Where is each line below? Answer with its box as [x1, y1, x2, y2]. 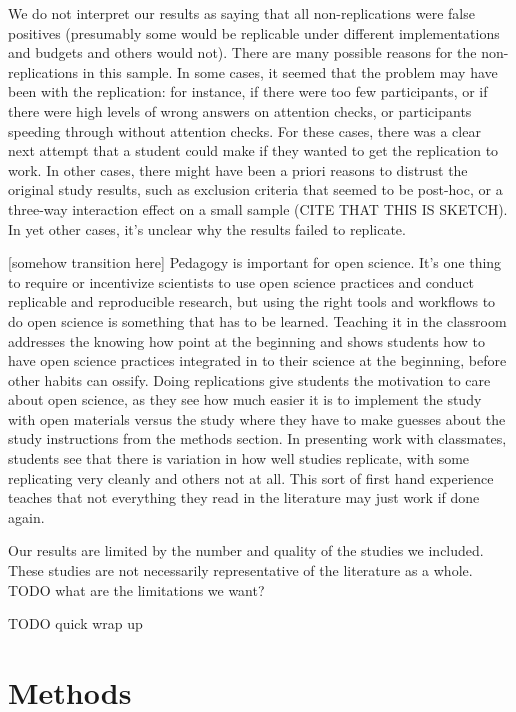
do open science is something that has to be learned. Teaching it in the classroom [8, 310, 507, 331]
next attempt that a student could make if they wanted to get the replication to [8, 140, 499, 161]
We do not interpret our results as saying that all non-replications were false [8, 3, 475, 23]
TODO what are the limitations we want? [8, 579, 265, 600]
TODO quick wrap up [8, 613, 143, 634]
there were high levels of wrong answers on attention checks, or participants [8, 100, 472, 121]
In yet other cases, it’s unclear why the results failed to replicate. [8, 218, 406, 239]
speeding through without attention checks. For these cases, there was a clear [8, 120, 481, 141]
